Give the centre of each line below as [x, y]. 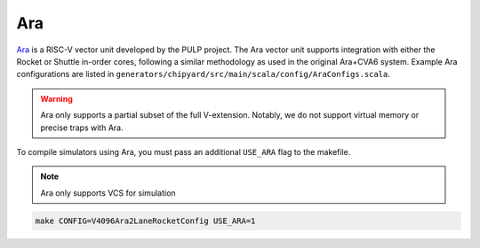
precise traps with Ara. [82, 128]
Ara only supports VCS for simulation [108, 193]
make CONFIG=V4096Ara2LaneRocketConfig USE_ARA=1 [145, 221]
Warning [56, 98]
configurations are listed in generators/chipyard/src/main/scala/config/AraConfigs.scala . [204, 74]
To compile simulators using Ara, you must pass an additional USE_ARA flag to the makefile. [184, 151]
